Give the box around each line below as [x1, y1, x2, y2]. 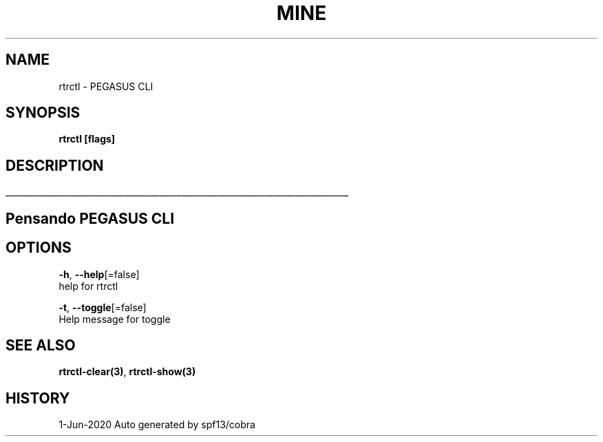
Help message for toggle [59, 313, 171, 325]
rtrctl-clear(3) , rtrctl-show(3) [59, 366, 196, 378]
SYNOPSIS [6, 104, 81, 122]
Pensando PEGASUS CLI [6, 209, 175, 227]
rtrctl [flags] [59, 133, 116, 145]
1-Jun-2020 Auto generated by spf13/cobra [59, 419, 255, 431]
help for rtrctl [59, 280, 118, 292]
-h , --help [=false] [59, 268, 140, 280]
